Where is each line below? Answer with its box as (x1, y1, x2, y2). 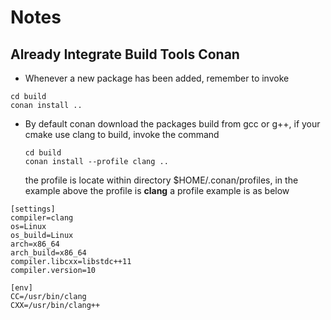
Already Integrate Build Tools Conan (10, 46, 240, 63)
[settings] (10, 204, 56, 214)
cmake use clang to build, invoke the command (24, 129, 220, 140)
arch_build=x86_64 (10, 248, 87, 258)
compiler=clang (10, 213, 74, 223)
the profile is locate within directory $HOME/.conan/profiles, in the (24, 174, 299, 186)
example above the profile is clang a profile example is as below (24, 185, 290, 196)
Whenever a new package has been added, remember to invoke (24, 72, 290, 84)
